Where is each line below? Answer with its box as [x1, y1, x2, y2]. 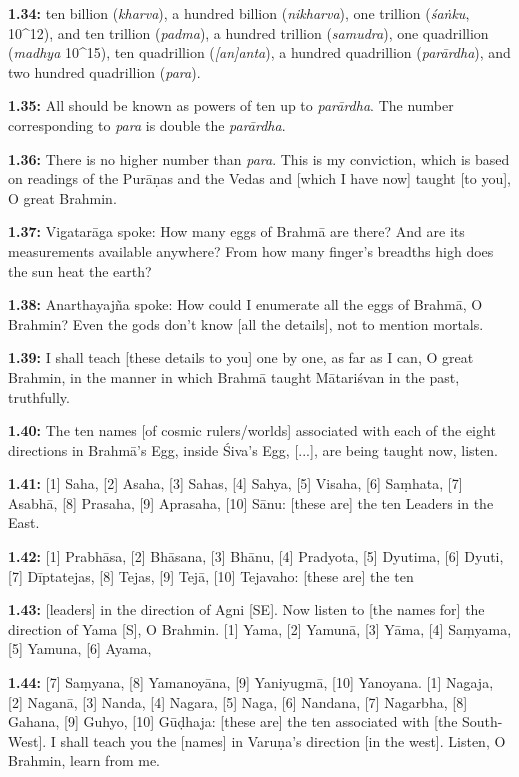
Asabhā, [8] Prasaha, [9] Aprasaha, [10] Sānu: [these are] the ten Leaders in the [8, 492, 494, 513]
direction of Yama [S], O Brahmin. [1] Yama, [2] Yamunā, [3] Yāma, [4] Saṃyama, [8, 618, 512, 639]
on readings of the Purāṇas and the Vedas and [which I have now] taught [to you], [8, 168, 511, 189]
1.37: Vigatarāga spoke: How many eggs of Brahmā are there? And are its [8, 221, 465, 242]
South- [462, 711, 503, 732]
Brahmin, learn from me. [8, 750, 160, 771]
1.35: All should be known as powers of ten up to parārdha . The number [8, 95, 454, 116]
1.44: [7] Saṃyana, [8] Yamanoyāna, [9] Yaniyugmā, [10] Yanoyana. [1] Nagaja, [8, 672, 494, 693]
